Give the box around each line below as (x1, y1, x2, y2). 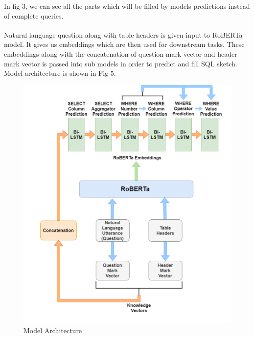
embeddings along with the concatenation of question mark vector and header (4, 48, 237, 59)
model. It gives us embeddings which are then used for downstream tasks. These (4, 39, 245, 49)
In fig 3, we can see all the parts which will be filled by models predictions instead (4, 1, 250, 11)
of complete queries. (4, 10, 64, 21)
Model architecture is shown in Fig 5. (4, 68, 116, 78)
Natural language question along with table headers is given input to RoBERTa (4, 29, 243, 40)
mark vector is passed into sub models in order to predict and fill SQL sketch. (4, 58, 237, 68)
